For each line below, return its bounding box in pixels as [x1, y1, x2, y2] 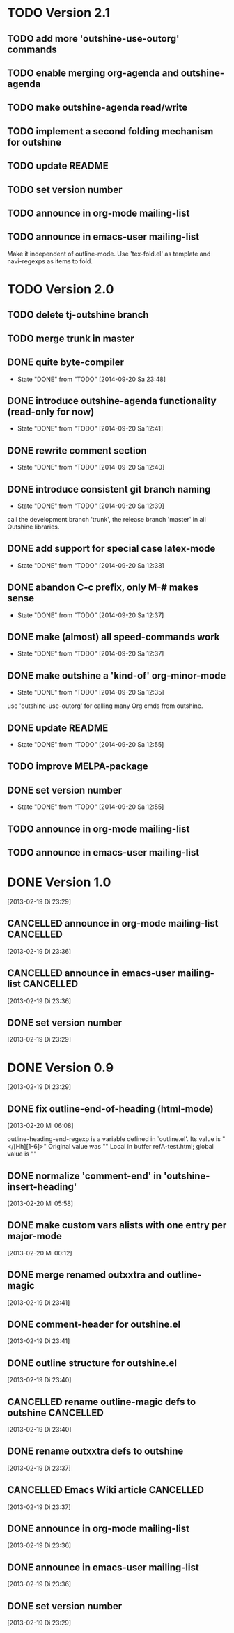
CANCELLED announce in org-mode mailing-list [7, 918, 219, 929]
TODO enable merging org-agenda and [7, 67, 179, 79]
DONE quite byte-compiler [7, 357, 124, 369]
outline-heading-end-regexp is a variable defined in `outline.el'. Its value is [7, 1135, 221, 1143]
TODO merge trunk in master [7, 332, 134, 344]
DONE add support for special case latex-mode [7, 543, 216, 555]
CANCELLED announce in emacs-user [7, 967, 176, 980]
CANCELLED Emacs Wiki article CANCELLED [7, 1484, 204, 1496]
